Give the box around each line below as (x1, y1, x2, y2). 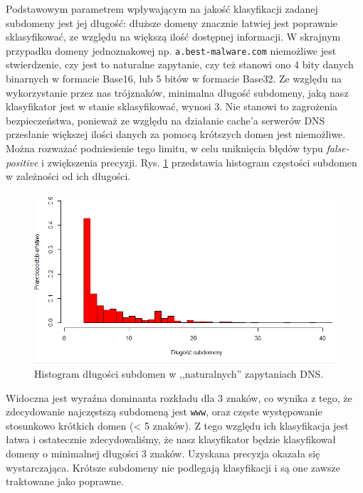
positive (6, 154, 38, 169)
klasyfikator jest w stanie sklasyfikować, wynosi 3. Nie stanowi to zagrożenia (6, 99, 338, 114)
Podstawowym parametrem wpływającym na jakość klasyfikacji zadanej (6, 1, 318, 16)
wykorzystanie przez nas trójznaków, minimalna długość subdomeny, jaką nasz (6, 85, 349, 100)
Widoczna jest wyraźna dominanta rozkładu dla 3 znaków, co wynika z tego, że (6, 390, 352, 405)
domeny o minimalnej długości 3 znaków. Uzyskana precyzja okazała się (6, 445, 320, 460)
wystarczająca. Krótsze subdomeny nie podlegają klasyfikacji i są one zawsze (6, 460, 340, 475)
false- (326, 141, 349, 155)
